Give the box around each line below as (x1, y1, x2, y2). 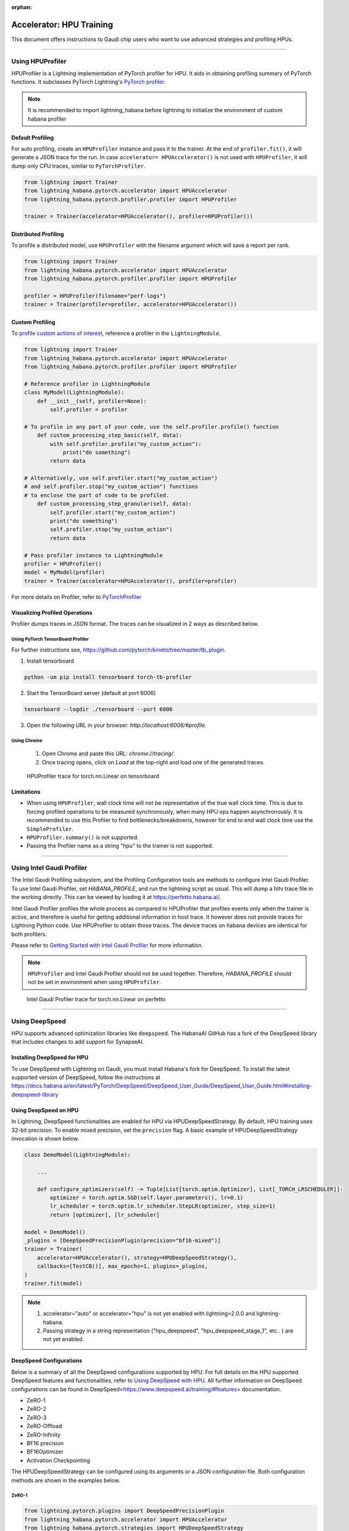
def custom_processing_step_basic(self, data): (37, 432, 183, 439)
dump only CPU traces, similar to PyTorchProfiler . (11, 162, 146, 170)
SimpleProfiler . (26, 825, 74, 832)
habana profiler (28, 115, 67, 122)
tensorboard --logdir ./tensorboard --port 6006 (24, 705, 173, 713)
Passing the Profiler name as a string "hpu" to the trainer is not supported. (26, 842, 213, 849)
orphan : (11, 4, 32, 10)
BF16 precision (26, 1439, 64, 1446)
